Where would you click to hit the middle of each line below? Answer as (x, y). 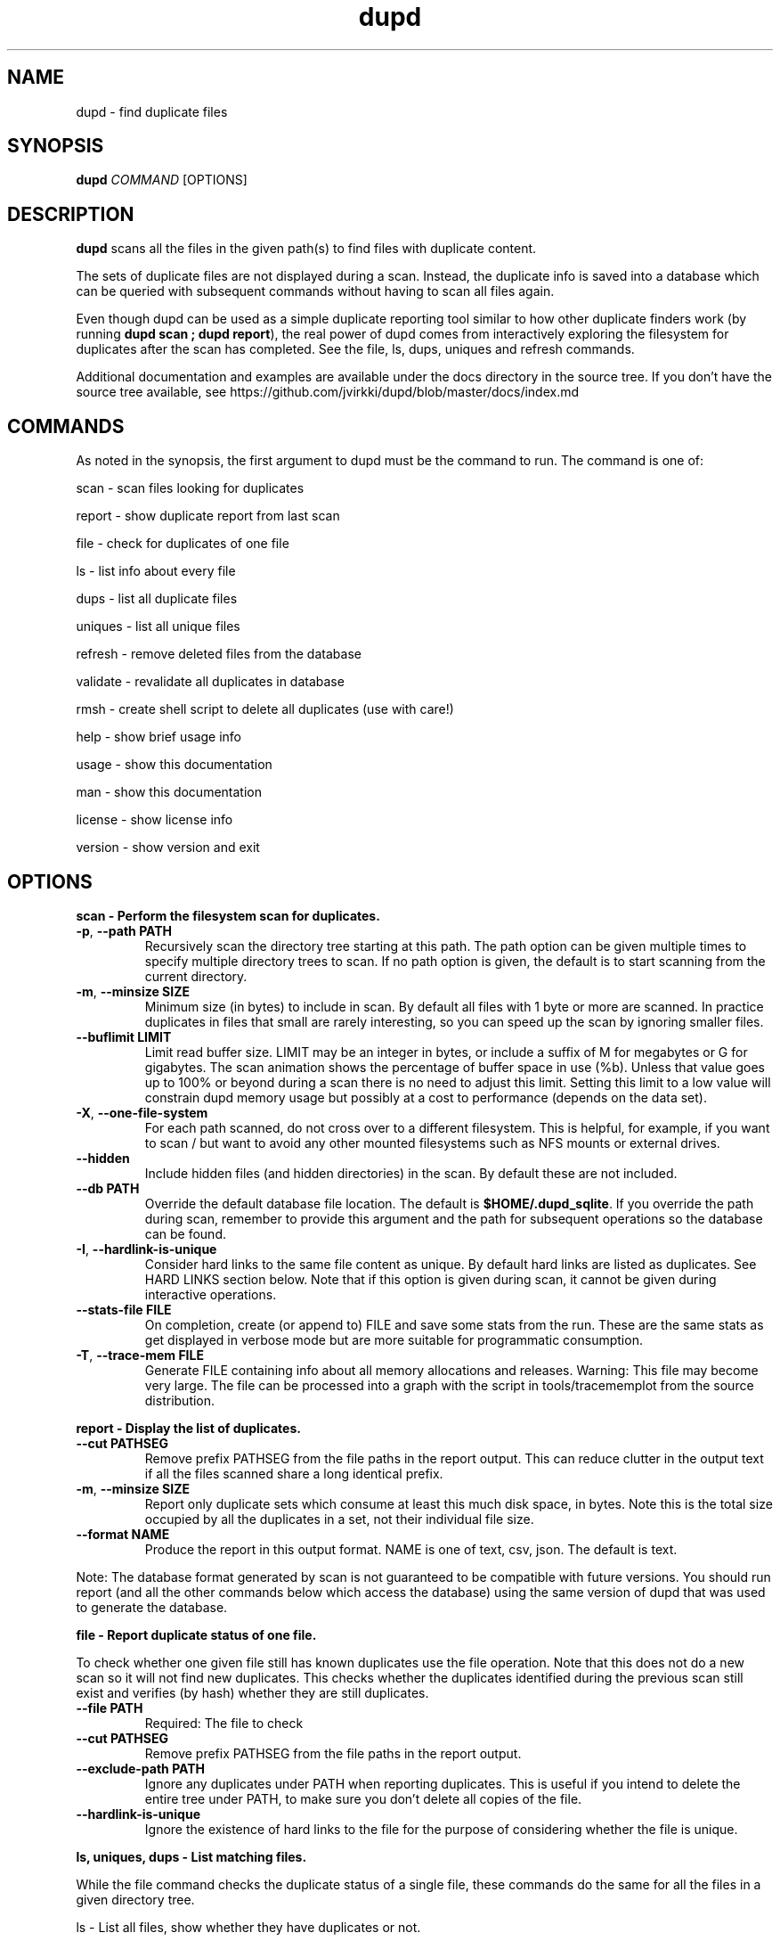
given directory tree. (135, 1899)
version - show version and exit (168, 848)
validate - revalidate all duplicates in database (210, 682)
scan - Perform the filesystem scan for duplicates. (228, 915)
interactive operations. (211, 1294)
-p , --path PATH (124, 930)
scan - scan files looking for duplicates (190, 488)
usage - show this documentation (174, 765)
